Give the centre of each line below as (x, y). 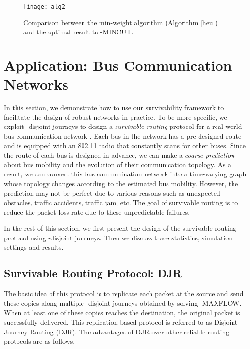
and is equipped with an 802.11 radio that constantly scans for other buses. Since (125, 145)
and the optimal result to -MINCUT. (78, 32)
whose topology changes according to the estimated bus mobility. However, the (121, 183)
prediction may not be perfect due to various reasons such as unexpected (112, 193)
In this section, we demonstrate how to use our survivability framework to (114, 107)
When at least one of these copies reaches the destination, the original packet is (122, 312)
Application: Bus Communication (118, 65)
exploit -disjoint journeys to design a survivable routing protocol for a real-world (123, 126)
